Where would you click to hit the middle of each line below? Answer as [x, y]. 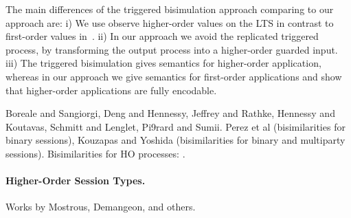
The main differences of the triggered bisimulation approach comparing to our [170, 9]
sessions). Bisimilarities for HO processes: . [95, 153]
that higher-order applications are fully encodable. [111, 90]
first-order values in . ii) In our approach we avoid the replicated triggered [162, 36]
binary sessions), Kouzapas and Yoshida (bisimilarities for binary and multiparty [175, 140]
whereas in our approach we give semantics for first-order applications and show [174, 76]
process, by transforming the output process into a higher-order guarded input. [172, 49]
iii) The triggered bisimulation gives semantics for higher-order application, [163, 63]
